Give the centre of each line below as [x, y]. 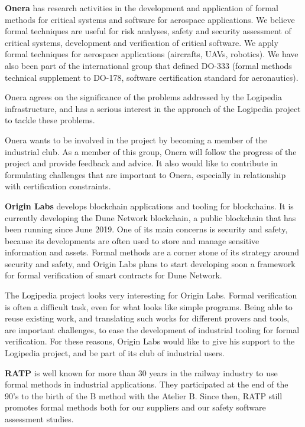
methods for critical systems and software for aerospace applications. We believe [150, 19]
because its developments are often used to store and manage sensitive [132, 240]
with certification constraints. [58, 186]
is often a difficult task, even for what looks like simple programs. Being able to [149, 306]
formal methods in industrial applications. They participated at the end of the [147, 384]
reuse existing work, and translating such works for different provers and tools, [147, 318]
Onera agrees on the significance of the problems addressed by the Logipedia [143, 97]
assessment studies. [39, 419]
